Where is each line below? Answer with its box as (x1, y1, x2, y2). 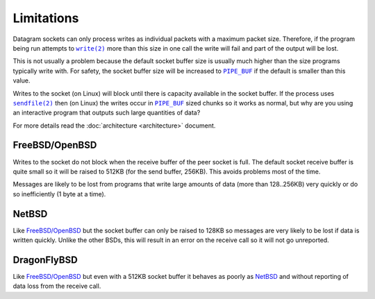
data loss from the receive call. (12, 282, 101, 291)
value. (12, 76, 31, 85)
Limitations (12, 10, 79, 26)
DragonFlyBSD (12, 254, 78, 266)
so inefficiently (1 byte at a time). (12, 189, 106, 198)
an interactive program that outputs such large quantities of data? (12, 108, 201, 117)
